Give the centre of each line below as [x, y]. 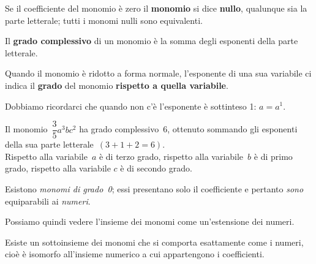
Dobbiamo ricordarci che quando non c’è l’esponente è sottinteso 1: [131, 106]
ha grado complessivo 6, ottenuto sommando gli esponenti [188, 129]
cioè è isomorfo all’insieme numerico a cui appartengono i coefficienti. [135, 254]
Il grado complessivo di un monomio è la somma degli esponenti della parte [152, 41]
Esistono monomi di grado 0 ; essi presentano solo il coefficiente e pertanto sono [154, 189]
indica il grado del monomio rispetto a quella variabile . [117, 85]
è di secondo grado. [156, 168]
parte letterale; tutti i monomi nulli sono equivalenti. [104, 20]
